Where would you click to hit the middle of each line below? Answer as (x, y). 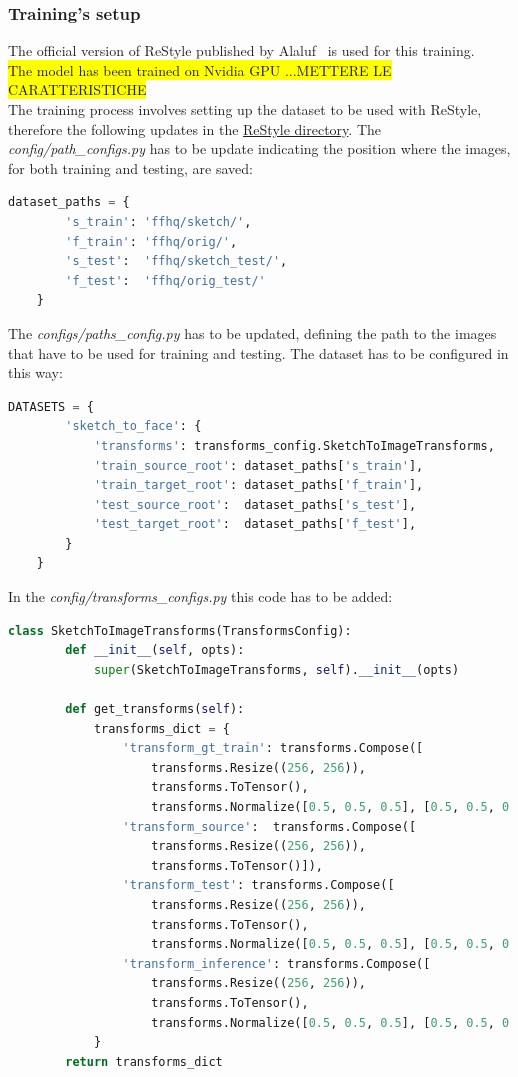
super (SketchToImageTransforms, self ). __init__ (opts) (276, 669)
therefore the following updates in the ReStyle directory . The (195, 128)
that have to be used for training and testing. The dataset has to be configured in (258, 352)
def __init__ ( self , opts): (155, 650)
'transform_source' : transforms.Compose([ (269, 826)
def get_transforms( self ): (155, 709)
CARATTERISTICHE (77, 89)
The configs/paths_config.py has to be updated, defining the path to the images (252, 332)
